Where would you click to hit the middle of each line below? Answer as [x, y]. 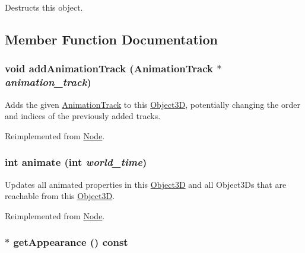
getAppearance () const [71, 242]
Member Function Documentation [112, 39]
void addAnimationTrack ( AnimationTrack [109, 68]
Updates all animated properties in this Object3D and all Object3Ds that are [146, 184]
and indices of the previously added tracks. [83, 116]
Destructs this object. [44, 7]
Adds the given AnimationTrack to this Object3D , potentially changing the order [152, 104]
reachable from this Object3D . [60, 196]
